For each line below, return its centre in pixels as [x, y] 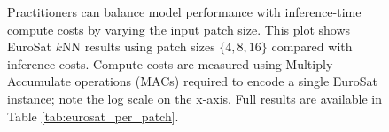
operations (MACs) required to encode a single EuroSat [226, 81]
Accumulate [39, 81]
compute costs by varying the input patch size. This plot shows [179, 29]
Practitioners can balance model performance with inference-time [184, 12]
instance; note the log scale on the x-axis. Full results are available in [194, 98]
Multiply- [311, 63]
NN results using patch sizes [139, 47]
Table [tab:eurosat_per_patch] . [93, 116]
